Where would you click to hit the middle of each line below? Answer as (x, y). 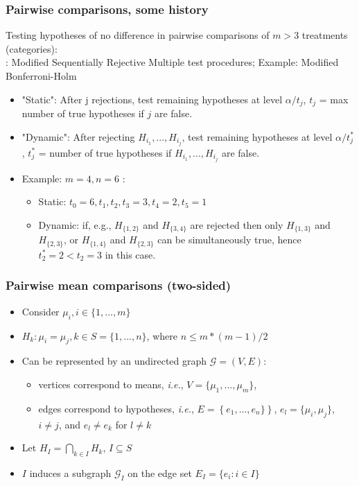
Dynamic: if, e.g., (75, 225)
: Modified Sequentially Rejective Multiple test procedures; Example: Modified (172, 62)
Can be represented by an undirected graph (114, 361)
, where (162, 335)
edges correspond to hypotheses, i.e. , (116, 408)
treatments (325, 35)
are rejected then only (237, 225)
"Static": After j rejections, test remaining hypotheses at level (152, 99)
